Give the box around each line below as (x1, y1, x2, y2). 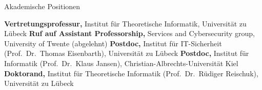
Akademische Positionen (4, 1, 80, 11)
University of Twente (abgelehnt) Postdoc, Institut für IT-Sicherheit (4, 38, 222, 48)
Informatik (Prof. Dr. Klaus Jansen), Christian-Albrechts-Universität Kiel (4, 57, 238, 68)
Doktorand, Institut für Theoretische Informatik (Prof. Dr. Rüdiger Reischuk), (4, 68, 258, 78)
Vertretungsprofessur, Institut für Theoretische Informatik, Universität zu (4, 18, 247, 28)
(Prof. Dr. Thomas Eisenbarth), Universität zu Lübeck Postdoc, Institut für (4, 48, 249, 58)
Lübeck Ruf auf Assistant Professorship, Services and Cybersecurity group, (4, 28, 255, 39)
